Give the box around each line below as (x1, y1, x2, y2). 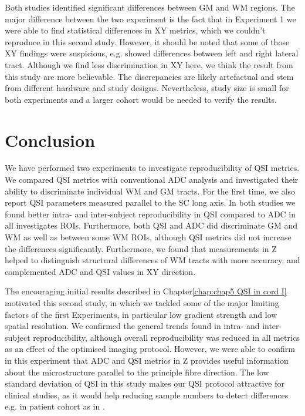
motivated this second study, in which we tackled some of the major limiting (5, 297, 279, 308)
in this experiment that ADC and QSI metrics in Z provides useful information (5, 354, 289, 366)
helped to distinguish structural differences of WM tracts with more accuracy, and (5, 254, 300, 266)
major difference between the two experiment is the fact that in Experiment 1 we (5, 12, 296, 25)
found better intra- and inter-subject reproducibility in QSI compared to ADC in (5, 207, 296, 220)
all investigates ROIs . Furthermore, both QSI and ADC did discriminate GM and (5, 219, 297, 232)
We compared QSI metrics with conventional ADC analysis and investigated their (5, 173, 299, 186)
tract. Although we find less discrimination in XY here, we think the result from (5, 58, 293, 71)
